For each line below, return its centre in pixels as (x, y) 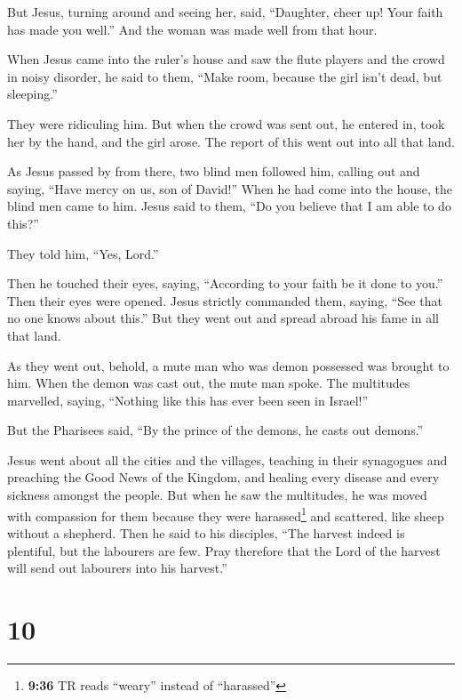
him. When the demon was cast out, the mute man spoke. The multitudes (209, 383)
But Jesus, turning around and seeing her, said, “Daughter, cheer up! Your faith (225, 12)
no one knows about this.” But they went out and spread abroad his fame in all (223, 318)
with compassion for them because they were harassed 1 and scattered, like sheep (226, 514)
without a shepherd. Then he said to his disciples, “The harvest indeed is (206, 532)
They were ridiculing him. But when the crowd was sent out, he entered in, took (226, 123)
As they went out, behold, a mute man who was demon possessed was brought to (228, 365)
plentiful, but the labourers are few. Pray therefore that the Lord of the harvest (224, 550)
